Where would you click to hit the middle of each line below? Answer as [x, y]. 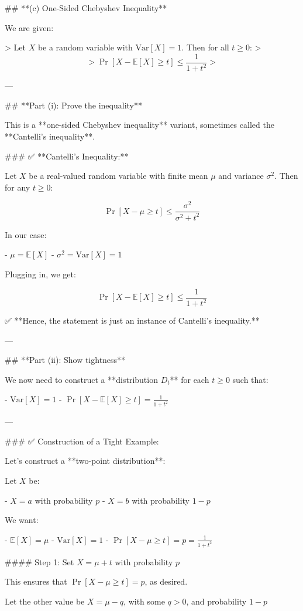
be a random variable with [85, 47]
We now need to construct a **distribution [81, 379]
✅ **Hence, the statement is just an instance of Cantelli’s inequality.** [132, 320]
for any [18, 187]
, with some [144, 601]
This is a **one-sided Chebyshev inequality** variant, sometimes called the [140, 125]
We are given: [29, 27]
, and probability [216, 601]
